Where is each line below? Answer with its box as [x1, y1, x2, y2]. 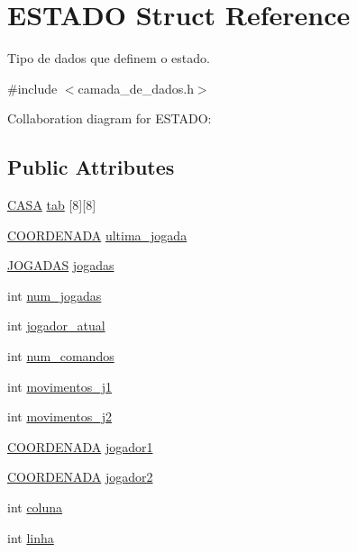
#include [7, 78, 58, 97]
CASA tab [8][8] [7, 195, 96, 214]
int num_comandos [7, 347, 114, 366]
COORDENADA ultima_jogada [7, 225, 188, 244]
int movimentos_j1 [7, 376, 112, 395]
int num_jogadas [7, 285, 102, 304]
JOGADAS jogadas [7, 256, 114, 275]
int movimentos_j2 [7, 407, 112, 426]
